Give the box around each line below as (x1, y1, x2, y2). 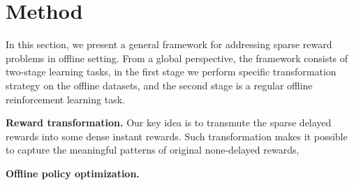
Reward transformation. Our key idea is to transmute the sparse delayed (6, 115, 332, 130)
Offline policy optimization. (6, 165, 140, 180)
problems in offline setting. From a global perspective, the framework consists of (6, 50, 348, 65)
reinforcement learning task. (6, 91, 125, 106)
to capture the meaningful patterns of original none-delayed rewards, (6, 142, 300, 157)
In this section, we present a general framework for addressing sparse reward (6, 37, 332, 52)
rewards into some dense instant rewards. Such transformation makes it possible (6, 128, 348, 143)
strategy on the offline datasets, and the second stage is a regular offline (6, 77, 313, 92)
